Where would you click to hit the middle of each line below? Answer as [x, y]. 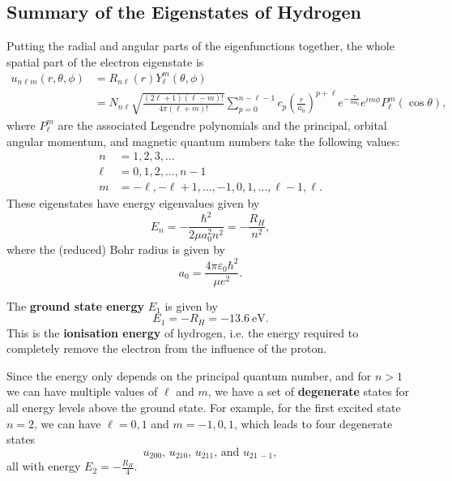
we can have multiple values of [82, 391]
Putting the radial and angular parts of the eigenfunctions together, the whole [200, 46]
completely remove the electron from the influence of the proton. [167, 348]
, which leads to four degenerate [313, 423]
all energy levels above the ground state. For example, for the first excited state [204, 407]
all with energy [44, 466]
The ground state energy [76, 305]
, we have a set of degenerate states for [309, 391]
